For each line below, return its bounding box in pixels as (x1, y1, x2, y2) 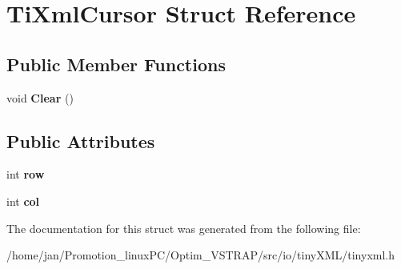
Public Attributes (6, 128, 155, 153)
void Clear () (6, 89, 74, 106)
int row (6, 166, 45, 183)
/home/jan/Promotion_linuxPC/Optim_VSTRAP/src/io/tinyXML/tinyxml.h (6, 247, 395, 263)
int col (6, 192, 40, 209)
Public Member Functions (6, 51, 226, 76)
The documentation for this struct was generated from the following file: (6, 219, 361, 236)
